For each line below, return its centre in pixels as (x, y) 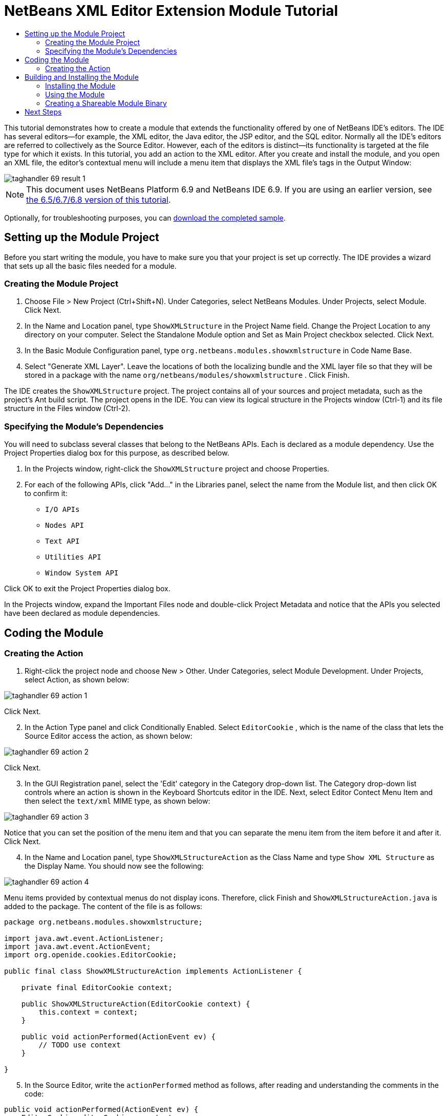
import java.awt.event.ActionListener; (84, 939)
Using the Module (75, 94)
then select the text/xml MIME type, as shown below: (118, 801)
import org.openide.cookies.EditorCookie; (91, 955)
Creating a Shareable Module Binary (106, 103)
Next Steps (43, 112)
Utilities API (73, 557)
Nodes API (65, 525)
